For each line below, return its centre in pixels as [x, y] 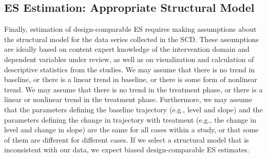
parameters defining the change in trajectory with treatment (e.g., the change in [130, 119]
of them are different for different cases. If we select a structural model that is [127, 139]
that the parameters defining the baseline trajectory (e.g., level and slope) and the [133, 109]
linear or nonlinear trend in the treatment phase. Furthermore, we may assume [128, 99]
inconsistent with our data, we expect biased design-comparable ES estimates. [127, 150]
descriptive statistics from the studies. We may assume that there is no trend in [130, 69]
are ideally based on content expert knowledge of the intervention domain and [127, 49]
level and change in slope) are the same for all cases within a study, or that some [131, 130]
